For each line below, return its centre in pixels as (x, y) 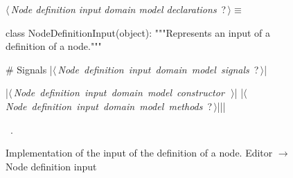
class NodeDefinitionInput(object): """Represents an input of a (138, 32)
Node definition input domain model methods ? (109, 106)
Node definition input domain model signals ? (158, 69)
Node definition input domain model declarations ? (118, 9)
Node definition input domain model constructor (119, 92)
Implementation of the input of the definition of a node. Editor (139, 153)
